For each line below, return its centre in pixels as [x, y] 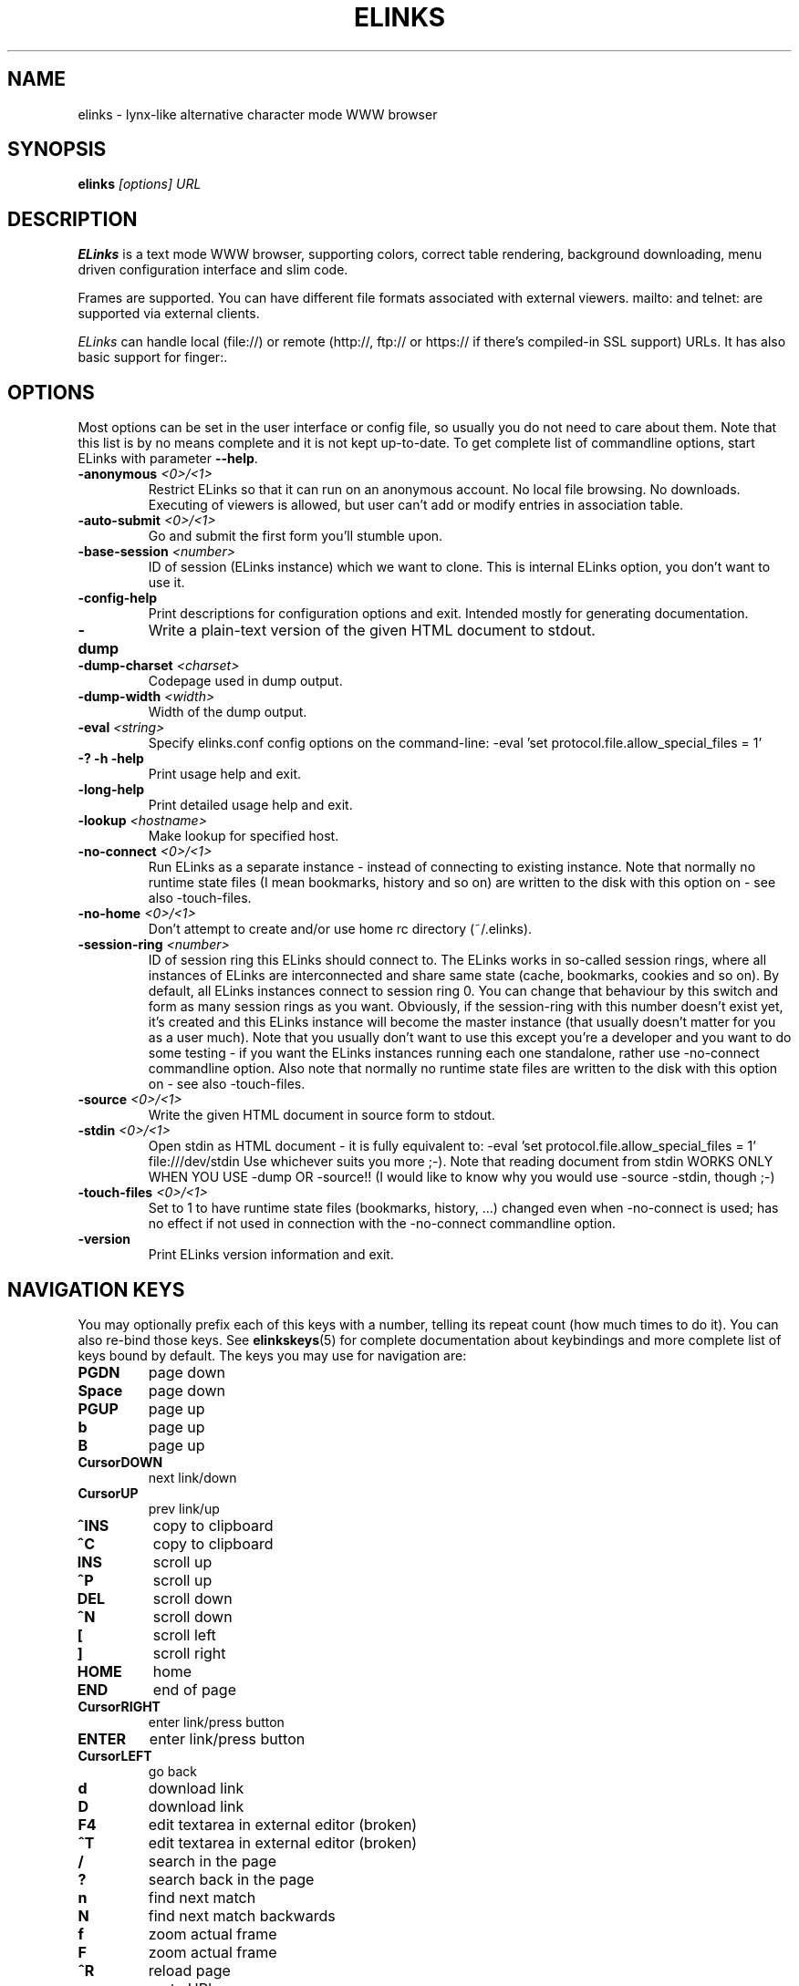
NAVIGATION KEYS [96, 1289]
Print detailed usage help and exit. [250, 805]
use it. [166, 583]
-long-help [111, 790]
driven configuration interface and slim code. [213, 270]
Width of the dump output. [228, 712]
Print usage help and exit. [225, 774]
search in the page [212, 1861]
